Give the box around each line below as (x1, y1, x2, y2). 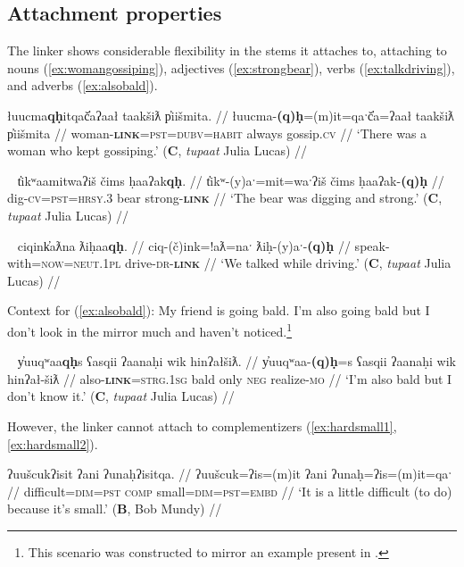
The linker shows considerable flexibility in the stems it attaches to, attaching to (7, 41, 447, 60)
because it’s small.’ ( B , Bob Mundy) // (7, 499, 222, 518)
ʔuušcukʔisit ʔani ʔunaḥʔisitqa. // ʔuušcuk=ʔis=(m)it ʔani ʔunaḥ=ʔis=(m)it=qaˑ (7, 464, 452, 483)
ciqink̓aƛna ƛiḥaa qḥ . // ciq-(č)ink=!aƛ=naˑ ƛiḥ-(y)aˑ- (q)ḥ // (17, 236, 351, 254)
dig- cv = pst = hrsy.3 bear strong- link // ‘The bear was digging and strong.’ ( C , (7, 188, 443, 207)
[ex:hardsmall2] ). (7, 434, 98, 453)
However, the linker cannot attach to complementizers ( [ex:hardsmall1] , (7, 416, 397, 435)
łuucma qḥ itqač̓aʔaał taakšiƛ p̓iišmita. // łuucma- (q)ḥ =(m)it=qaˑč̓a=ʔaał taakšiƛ (7, 105, 454, 124)
